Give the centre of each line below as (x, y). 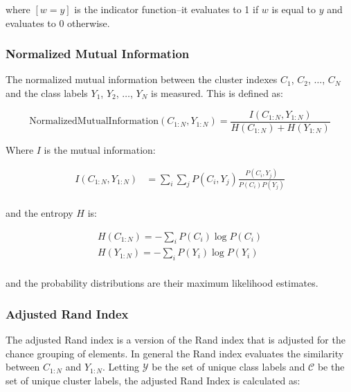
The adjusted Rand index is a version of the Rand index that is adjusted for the (175, 340)
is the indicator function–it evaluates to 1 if (166, 9)
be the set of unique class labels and (228, 367)
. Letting (121, 367)
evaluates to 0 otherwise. (58, 23)
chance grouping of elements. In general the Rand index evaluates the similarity (175, 353)
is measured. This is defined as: (217, 93)
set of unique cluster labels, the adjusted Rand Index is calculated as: (153, 380)
